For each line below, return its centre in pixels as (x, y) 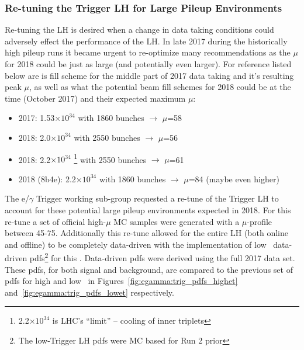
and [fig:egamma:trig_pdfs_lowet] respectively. (89, 292)
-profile (260, 221)
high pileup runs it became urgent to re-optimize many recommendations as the (148, 52)
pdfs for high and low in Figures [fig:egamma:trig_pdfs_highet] (121, 281)
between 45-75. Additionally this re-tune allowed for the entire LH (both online (146, 233)
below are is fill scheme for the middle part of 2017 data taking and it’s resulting (149, 75)
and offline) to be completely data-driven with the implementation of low (136, 244)
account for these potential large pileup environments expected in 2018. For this (148, 210)
